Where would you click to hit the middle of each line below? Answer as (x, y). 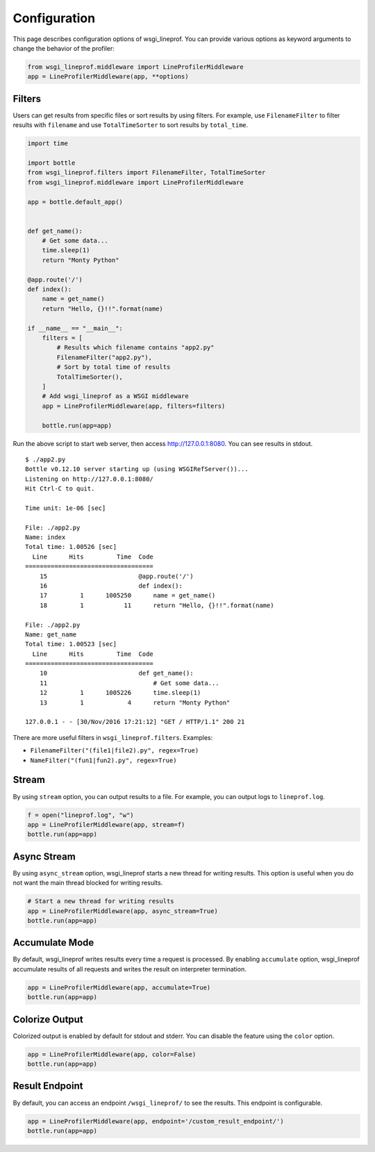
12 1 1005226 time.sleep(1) (120, 693)
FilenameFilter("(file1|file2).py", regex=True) (115, 751)
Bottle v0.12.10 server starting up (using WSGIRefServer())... (137, 469)
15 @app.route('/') (116, 576)
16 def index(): (111, 586)
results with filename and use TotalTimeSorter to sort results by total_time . (131, 125)
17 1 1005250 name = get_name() (127, 595)
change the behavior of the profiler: (64, 48)
